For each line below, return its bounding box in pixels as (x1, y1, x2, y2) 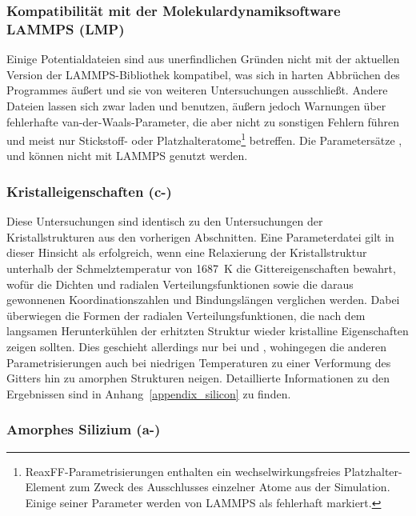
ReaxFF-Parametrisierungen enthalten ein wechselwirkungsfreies (25, 462, 341, 479)
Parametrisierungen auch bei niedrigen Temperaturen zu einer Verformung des (6, 354, 391, 370)
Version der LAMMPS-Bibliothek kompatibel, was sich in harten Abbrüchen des (6, 66, 400, 82)
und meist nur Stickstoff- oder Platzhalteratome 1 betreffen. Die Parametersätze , (6, 130, 402, 148)
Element (25, 478, 66, 495)
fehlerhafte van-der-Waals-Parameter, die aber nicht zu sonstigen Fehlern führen (6, 113, 399, 130)
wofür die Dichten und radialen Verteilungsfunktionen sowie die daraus (6, 275, 354, 292)
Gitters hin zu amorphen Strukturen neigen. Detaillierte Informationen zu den (6, 370, 390, 386)
